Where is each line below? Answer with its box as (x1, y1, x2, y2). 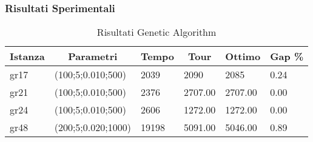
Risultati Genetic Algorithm (96, 25, 217, 39)
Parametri (68, 49, 118, 64)
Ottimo (225, 49, 261, 64)
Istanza (10, 49, 45, 64)
